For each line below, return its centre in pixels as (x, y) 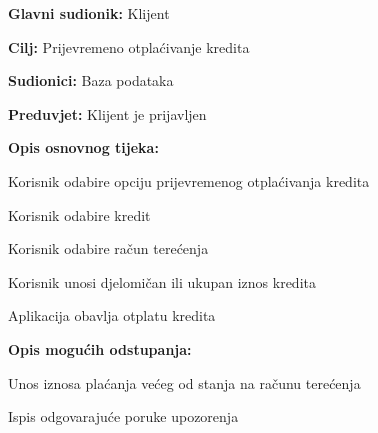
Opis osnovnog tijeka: (83, 147)
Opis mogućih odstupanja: (100, 348)
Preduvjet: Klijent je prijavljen (107, 113)
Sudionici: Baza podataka (91, 80)
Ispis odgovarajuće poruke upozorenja (123, 416)
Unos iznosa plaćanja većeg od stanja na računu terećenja (184, 382)
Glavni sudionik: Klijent (89, 13)
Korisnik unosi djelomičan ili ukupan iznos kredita (162, 281)
